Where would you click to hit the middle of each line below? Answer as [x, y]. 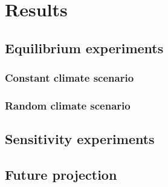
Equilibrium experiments [84, 48]
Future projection [61, 175]
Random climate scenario [68, 105]
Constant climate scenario [69, 78]
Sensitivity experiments [80, 139]
